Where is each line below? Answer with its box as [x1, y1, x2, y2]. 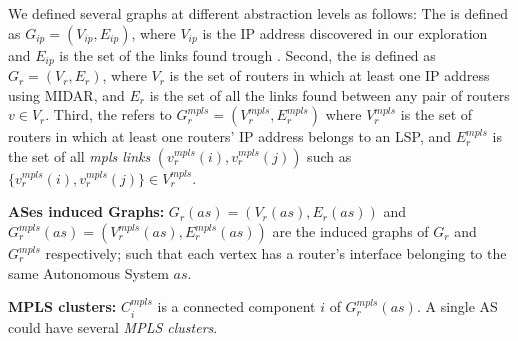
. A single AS [416, 296, 498, 317]
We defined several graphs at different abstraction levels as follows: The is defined [8, 3, 508, 23]
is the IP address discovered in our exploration [202, 22, 488, 43]
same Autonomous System [8, 262, 169, 283]
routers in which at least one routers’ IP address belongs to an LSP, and [8, 126, 452, 147]
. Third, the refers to [45, 104, 172, 125]
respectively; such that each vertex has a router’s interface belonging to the [45, 243, 507, 264]
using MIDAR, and [8, 84, 125, 105]
